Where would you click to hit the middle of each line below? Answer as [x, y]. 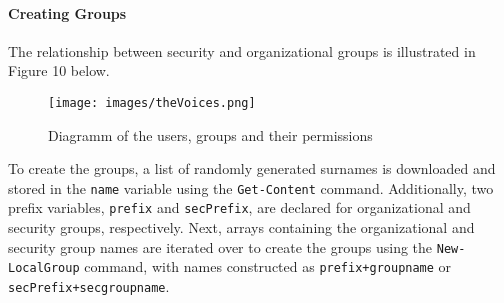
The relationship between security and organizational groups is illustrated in [242, 50]
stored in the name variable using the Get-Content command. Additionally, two [251, 187]
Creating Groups [67, 12]
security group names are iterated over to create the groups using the [220, 246]
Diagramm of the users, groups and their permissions [210, 134]
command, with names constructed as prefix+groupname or [268, 266]
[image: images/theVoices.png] [152, 102]
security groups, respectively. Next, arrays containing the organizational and [241, 227]
